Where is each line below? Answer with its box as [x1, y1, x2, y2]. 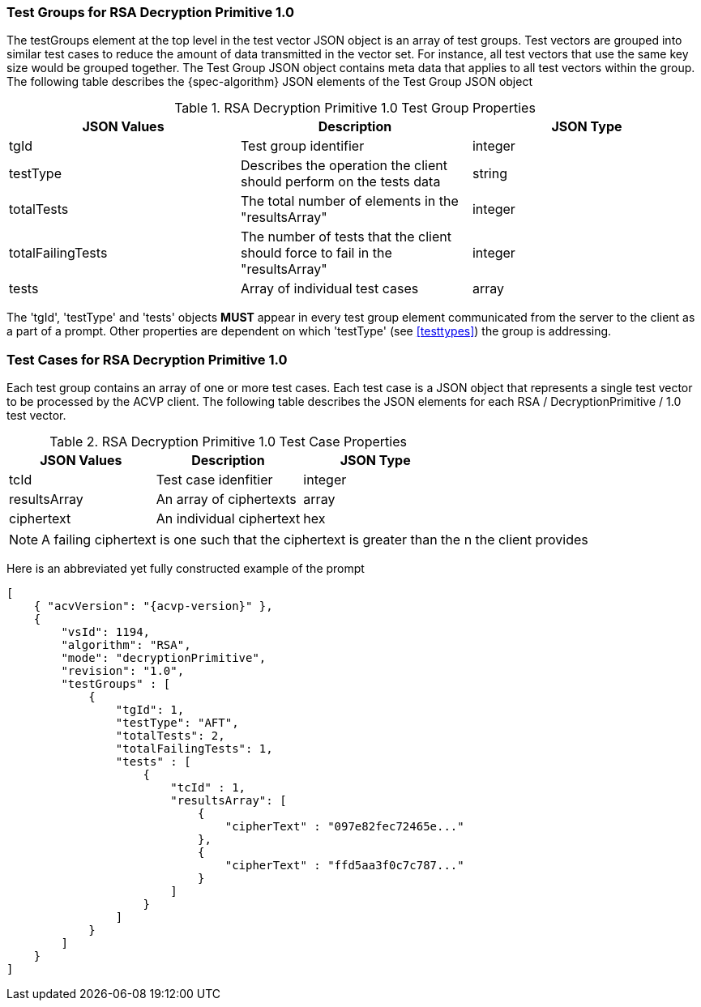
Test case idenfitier [156, 471, 273, 489]
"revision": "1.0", [61, 664, 185, 678]
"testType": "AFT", [115, 716, 239, 730]
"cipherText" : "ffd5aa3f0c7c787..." [224, 859, 464, 873]
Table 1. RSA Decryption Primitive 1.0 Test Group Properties [174, 100, 536, 117]
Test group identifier [240, 138, 365, 155]
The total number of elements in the [240, 193, 459, 210]
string [472, 165, 507, 182]
